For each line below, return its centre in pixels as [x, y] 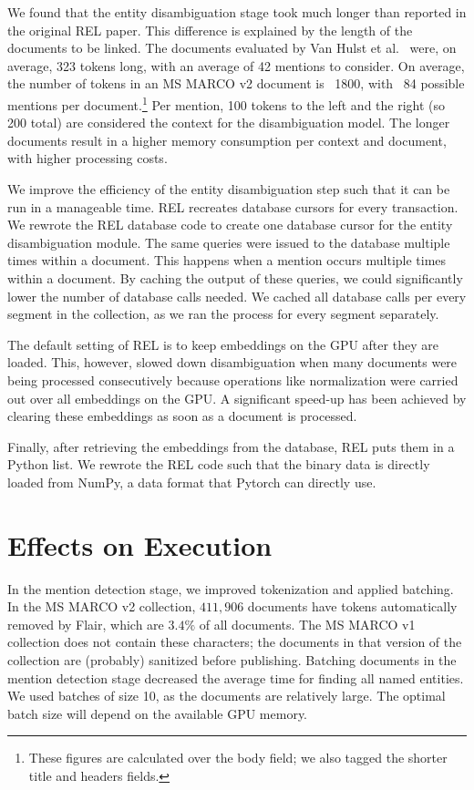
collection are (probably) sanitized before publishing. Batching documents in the [232, 660]
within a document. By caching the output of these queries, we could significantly [235, 277]
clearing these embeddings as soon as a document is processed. [182, 416]
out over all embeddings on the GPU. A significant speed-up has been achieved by [237, 398]
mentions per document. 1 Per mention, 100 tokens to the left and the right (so [227, 103]
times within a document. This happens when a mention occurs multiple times [227, 260]
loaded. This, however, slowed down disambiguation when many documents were [232, 362]
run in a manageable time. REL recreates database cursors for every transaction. [233, 206]
